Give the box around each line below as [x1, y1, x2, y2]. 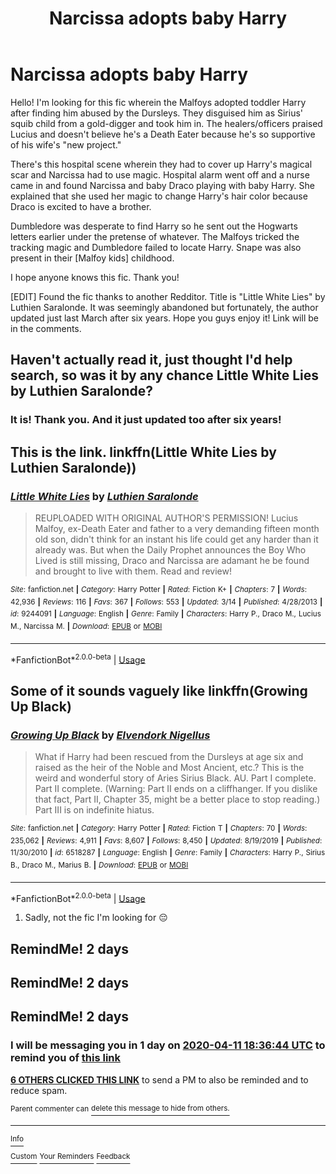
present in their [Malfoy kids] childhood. [10, 252, 175, 264]
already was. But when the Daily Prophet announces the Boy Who [34, 543, 307, 556]
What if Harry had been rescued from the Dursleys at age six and [34, 750, 304, 762]
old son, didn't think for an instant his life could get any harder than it [34, 533, 319, 545]
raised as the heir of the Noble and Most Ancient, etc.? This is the [34, 761, 305, 773]
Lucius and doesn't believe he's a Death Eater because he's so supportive [10, 128, 316, 140]
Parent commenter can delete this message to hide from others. [10, 1103, 230, 1114]
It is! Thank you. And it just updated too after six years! [10, 413, 282, 427]
